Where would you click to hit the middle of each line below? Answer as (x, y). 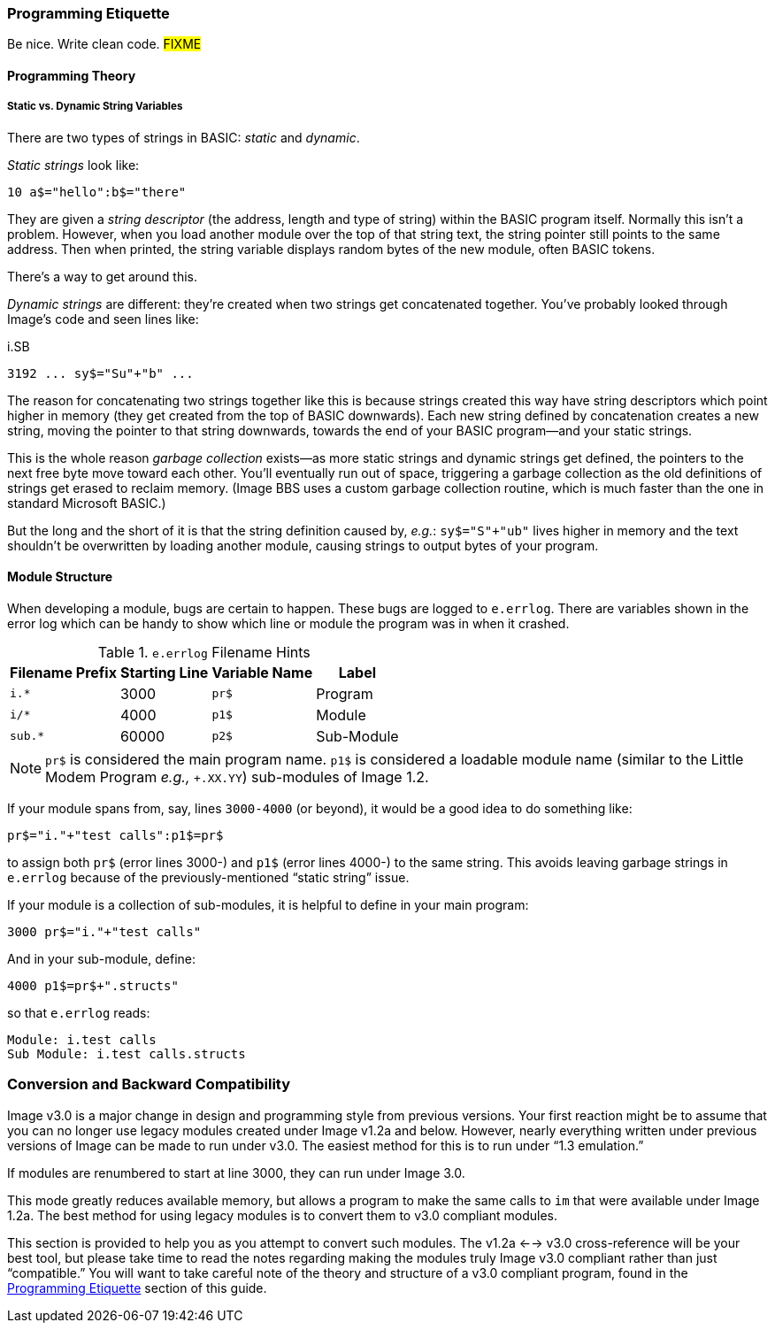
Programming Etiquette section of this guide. (137, 1288)
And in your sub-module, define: (102, 958)
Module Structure (60, 577)
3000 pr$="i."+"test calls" (104, 931)
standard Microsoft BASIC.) (87, 503)
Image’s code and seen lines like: (103, 319)
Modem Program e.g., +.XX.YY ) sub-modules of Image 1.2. (237, 776)
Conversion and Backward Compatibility (149, 1084)
